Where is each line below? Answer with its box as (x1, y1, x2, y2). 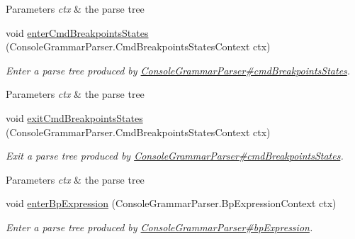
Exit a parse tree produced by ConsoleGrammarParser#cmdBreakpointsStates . (6, 148, 344, 163)
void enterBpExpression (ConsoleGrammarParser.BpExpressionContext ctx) (6, 196, 337, 211)
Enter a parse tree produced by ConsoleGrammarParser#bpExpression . (6, 219, 313, 234)
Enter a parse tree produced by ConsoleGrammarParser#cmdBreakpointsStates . (6, 62, 351, 77)
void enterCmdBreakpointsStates (6, 25, 149, 40)
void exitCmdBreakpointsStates (6, 110, 143, 125)
